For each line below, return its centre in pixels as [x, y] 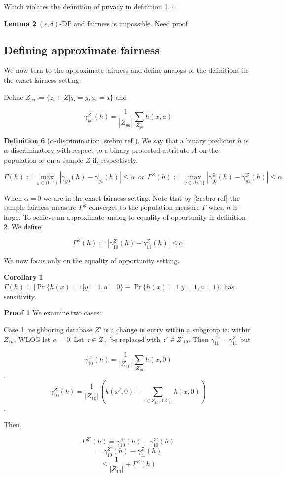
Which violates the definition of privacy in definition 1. [87, 6]
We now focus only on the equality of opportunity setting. [92, 260]
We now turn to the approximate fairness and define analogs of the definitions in [126, 70]
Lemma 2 [20, 23]
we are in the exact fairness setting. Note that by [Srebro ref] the [142, 197]
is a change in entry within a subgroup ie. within [177, 329]
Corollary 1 [24, 277]
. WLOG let [32, 339]
